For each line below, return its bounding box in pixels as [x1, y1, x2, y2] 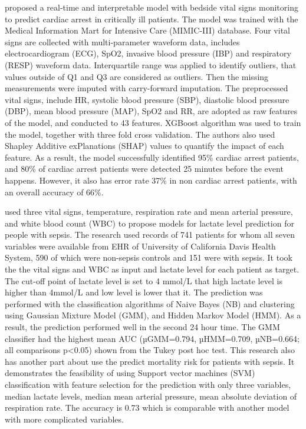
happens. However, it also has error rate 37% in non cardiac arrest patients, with [5, 174, 297, 186]
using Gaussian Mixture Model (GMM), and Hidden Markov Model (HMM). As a [5, 309, 301, 321]
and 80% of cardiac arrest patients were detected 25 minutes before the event [5, 162, 284, 175]
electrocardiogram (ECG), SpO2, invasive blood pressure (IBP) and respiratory [5, 47, 291, 59]
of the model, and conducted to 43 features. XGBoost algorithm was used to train [5, 116, 301, 128]
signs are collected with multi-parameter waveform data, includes [5, 35, 240, 48]
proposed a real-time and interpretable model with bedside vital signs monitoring [5, 1, 298, 13]
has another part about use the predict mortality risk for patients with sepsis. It [5, 355, 295, 367]
